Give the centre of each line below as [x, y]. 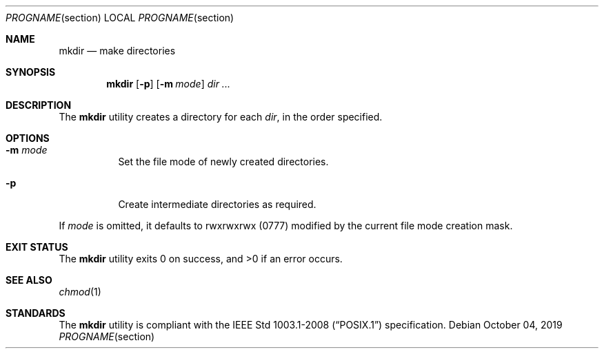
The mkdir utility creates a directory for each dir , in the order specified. [221, 117]
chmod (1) [80, 292]
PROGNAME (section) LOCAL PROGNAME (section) [120, 18]
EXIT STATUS [37, 247]
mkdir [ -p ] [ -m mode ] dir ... [168, 84]
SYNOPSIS [31, 72]
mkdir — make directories [117, 51]
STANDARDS [36, 313]
